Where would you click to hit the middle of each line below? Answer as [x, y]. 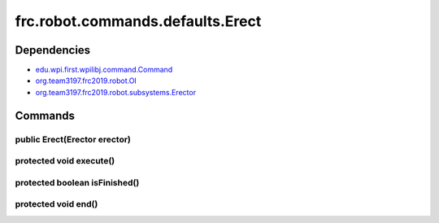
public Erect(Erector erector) [73, 139]
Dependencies [53, 50]
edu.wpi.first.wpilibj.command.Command [104, 70]
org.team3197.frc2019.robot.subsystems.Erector [116, 92]
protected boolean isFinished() [77, 182]
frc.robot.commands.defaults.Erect [138, 21]
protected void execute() [65, 161]
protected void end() [57, 204]
